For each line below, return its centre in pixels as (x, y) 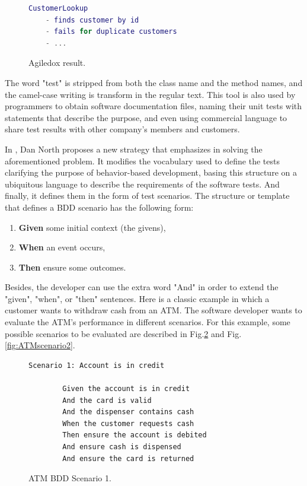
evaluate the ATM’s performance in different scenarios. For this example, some (148, 322)
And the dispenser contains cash (128, 412)
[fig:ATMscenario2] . (40, 345)
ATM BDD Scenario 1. (70, 478)
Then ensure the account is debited (135, 435)
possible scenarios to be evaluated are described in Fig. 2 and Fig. (123, 333)
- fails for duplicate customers (111, 32)
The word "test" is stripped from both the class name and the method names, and (154, 82)
